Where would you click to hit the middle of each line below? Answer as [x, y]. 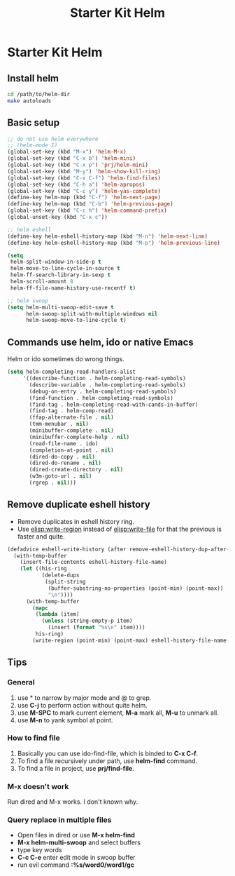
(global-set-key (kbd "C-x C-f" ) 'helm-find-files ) [84, 178]
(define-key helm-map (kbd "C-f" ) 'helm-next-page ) [84, 198]
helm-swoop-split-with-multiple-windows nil [92, 314]
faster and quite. [41, 536]
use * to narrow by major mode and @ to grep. [84, 698]
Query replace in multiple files [59, 820]
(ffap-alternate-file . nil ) [71, 418]
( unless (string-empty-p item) [87, 621]
